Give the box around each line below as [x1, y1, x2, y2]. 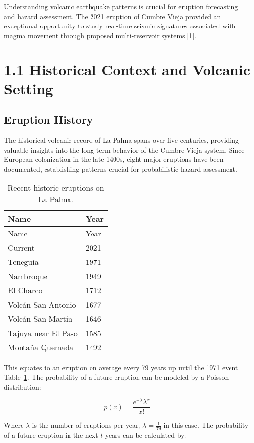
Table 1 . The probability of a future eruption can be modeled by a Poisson [4, 372, 229, 382]
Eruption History [4, 112, 93, 127]
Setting [4, 78, 53, 98]
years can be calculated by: [105, 430, 186, 440]
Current [8, 241, 35, 253]
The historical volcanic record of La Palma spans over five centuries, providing [4, 135, 239, 145]
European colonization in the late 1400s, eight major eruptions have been [4, 154, 224, 164]
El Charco [8, 284, 43, 296]
